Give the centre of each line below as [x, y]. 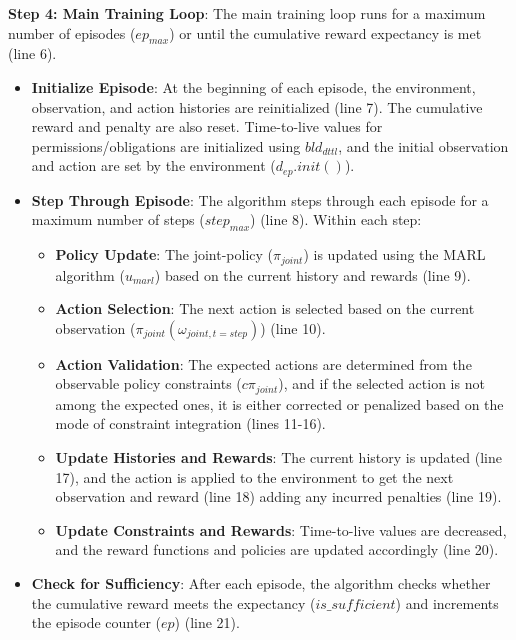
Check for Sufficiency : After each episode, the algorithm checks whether [261, 583]
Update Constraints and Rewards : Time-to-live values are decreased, [281, 529]
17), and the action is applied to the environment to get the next [254, 476]
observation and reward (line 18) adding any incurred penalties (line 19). [278, 496]
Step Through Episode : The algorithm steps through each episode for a [260, 199]
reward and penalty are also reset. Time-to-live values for [207, 126]
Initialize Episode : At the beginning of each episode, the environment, [253, 86]
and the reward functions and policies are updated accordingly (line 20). [277, 549]
